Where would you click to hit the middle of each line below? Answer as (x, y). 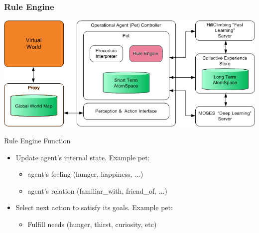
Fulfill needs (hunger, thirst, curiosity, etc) (92, 224)
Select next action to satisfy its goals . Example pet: (94, 207)
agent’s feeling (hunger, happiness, (80, 174)
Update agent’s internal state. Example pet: (83, 157)
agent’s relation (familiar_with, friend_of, (92, 190)
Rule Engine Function (37, 140)
